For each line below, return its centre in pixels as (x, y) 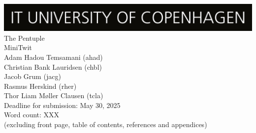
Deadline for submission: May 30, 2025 (62, 105)
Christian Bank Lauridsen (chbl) (53, 66)
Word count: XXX (32, 115)
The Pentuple (24, 38)
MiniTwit (18, 47)
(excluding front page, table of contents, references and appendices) (106, 124)
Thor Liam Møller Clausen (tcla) (54, 95)
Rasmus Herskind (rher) (40, 86)
